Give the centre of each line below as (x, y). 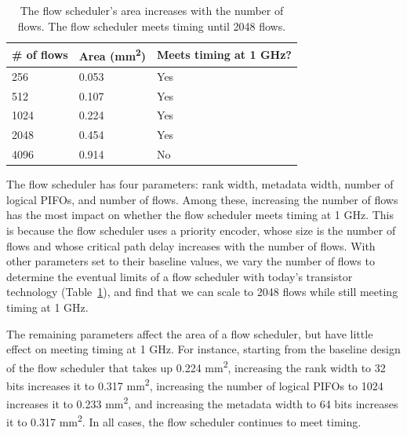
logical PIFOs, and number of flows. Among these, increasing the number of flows (202, 199)
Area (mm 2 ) (113, 55)
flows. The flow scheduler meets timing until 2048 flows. (152, 26)
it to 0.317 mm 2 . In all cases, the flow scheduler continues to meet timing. (184, 421)
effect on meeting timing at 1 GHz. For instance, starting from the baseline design (203, 349)
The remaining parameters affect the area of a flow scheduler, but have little (190, 333)
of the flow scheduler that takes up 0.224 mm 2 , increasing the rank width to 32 (196, 366)
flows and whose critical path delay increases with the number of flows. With (191, 245)
